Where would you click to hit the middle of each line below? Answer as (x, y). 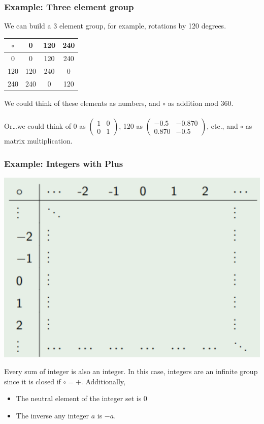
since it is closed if (32, 381)
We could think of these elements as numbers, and (82, 103)
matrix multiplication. (38, 141)
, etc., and (222, 126)
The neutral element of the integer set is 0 (81, 398)
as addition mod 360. (201, 103)
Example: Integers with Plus (64, 163)
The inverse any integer (53, 415)
